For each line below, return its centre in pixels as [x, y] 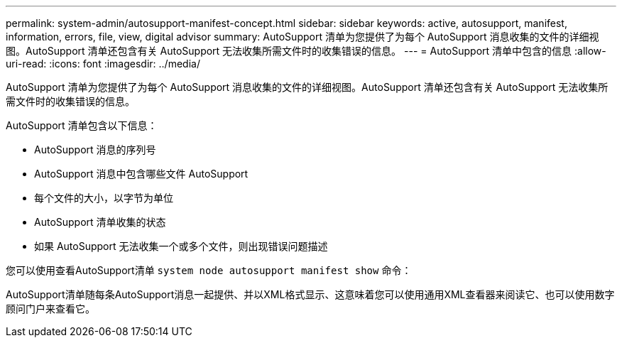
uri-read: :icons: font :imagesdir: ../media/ [103, 64]
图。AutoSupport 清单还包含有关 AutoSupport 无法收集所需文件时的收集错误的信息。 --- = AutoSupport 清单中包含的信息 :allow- [306, 51]
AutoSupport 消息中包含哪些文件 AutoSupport [141, 174]
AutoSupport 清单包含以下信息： [82, 125]
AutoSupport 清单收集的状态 [100, 222]
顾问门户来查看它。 [50, 309]
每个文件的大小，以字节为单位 [104, 198]
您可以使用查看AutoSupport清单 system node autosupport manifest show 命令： [209, 270]
